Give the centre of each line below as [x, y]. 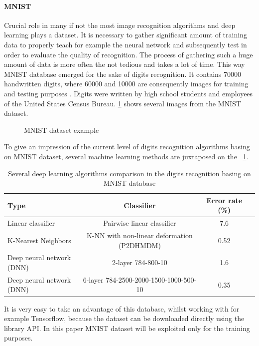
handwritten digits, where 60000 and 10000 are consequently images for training [126, 84]
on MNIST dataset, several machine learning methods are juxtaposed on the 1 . [126, 156]
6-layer [93, 279]
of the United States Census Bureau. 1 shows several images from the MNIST [123, 103]
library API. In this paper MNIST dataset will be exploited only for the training [127, 328]
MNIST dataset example [62, 130]
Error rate [224, 200]
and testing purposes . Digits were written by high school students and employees [129, 93]
